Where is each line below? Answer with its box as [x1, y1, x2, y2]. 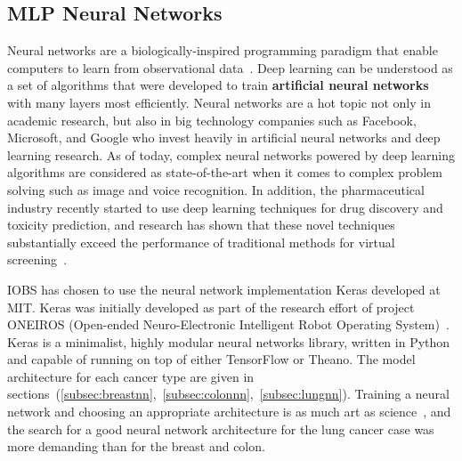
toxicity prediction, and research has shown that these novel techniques [7, 215, 395, 234]
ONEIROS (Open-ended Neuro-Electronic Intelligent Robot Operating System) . [7, 315, 450, 334]
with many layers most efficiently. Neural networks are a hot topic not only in [7, 93, 431, 111]
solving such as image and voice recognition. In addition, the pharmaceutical [7, 180, 425, 198]
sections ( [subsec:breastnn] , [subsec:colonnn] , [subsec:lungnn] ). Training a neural [7, 384, 450, 403]
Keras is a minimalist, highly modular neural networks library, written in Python [7, 332, 450, 351]
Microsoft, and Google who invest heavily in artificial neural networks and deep [7, 128, 441, 147]
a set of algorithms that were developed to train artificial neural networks [7, 76, 429, 94]
